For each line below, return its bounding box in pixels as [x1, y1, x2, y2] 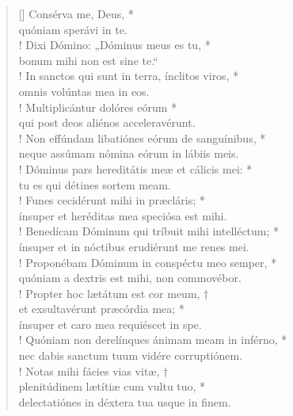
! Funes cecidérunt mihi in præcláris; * [18, 192, 205, 208]
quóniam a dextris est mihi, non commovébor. [18, 269, 242, 286]
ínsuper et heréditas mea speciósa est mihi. [18, 207, 227, 223]
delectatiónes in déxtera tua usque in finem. [18, 393, 231, 410]
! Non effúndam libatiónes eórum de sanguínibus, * [18, 129, 266, 146]
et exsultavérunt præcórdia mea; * [18, 300, 185, 317]
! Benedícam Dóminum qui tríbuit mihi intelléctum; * [18, 223, 280, 239]
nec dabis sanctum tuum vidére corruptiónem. [18, 347, 243, 364]
